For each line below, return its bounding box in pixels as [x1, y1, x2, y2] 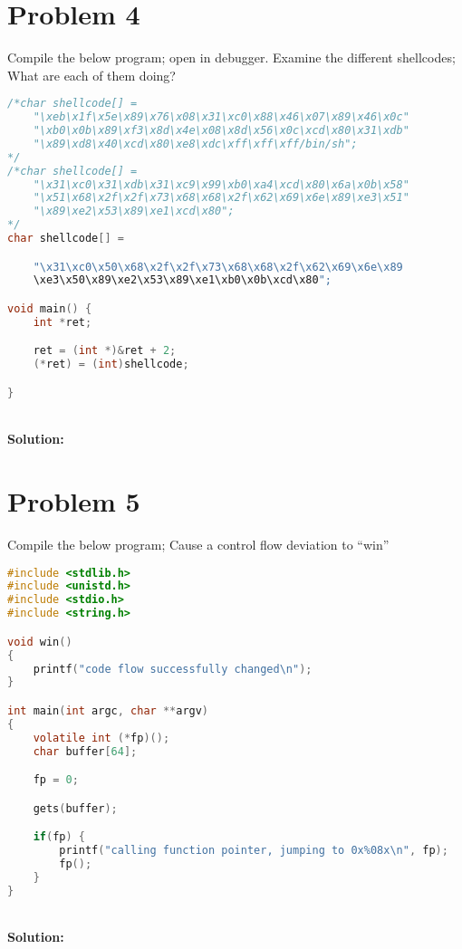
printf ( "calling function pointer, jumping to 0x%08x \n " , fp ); [59, 844, 448, 857]
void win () [7, 635, 72, 648]
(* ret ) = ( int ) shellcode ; [33, 358, 189, 371]
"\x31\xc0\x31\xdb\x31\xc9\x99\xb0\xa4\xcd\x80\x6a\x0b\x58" [33, 177, 409, 191]
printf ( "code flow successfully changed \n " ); [33, 662, 313, 676]
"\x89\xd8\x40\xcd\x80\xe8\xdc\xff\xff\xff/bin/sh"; [33, 137, 358, 150]
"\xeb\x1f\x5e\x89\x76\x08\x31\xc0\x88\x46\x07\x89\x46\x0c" [33, 110, 409, 124]
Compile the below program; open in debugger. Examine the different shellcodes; [7, 48, 456, 67]
